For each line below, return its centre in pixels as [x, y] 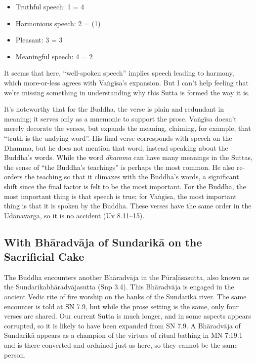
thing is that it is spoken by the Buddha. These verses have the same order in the [128, 206]
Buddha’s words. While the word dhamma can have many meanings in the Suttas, [128, 157]
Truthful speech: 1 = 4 [50, 6]
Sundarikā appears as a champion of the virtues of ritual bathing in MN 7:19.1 [123, 335]
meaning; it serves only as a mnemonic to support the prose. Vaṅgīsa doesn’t [120, 118]
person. [15, 354]
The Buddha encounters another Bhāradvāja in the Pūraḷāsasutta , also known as [127, 277]
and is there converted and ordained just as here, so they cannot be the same [121, 345]
